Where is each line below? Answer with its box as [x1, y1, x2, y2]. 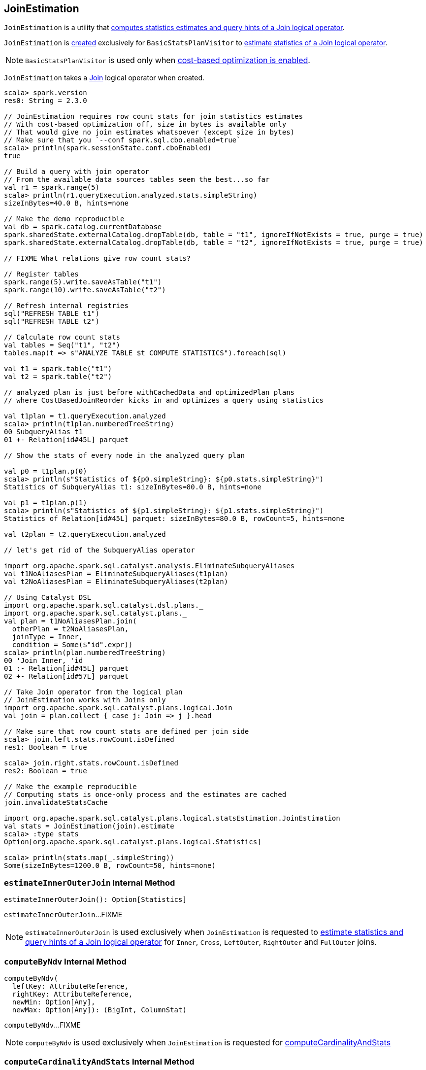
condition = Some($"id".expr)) [12, 641, 133, 649]
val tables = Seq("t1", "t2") [4, 341, 121, 349]
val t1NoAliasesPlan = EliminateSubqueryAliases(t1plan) [4, 570, 229, 578]
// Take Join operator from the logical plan [4, 688, 183, 696]
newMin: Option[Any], [12, 998, 96, 1006]
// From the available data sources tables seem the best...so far [4, 175, 270, 184]
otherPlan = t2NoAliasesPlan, [12, 625, 129, 633]
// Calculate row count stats [4, 333, 121, 342]
